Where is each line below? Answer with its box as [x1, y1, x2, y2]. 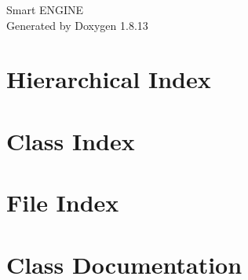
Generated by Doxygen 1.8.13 [6, 17, 148, 33]
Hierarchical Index [6, 63, 211, 95]
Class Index [6, 124, 135, 157]
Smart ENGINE [6, 2, 84, 17]
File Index [6, 186, 119, 219]
